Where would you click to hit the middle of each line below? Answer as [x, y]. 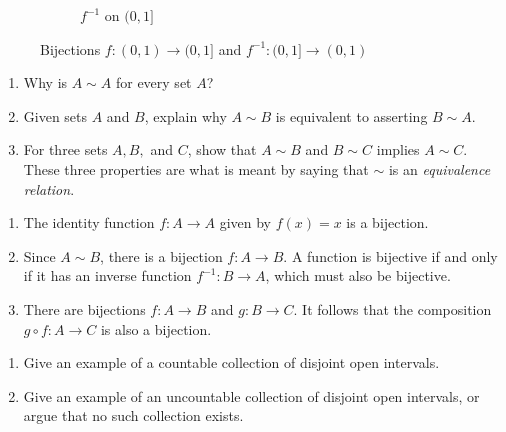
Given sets [55, 115]
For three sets [65, 149]
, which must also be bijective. [358, 275]
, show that [222, 149]
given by [245, 222]
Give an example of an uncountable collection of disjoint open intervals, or [251, 395]
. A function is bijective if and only [390, 255]
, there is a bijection [161, 255]
